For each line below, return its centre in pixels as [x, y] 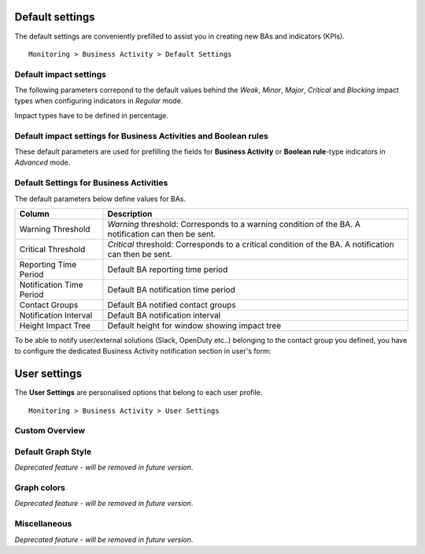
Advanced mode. [42, 162]
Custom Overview [50, 431]
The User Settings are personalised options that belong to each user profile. [139, 392]
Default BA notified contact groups [172, 305]
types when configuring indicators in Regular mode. [99, 101]
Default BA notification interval [164, 315]
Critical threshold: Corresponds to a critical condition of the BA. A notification [251, 244]
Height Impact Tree [55, 325]
